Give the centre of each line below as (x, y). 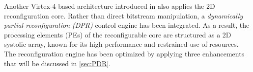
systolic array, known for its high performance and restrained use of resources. (121, 44)
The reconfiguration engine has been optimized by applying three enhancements (124, 53)
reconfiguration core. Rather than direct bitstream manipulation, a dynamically (124, 15)
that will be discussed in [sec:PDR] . (57, 63)
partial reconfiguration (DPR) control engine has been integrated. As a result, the (127, 25)
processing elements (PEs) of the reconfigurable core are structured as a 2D (118, 34)
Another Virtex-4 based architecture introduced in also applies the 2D (110, 6)
